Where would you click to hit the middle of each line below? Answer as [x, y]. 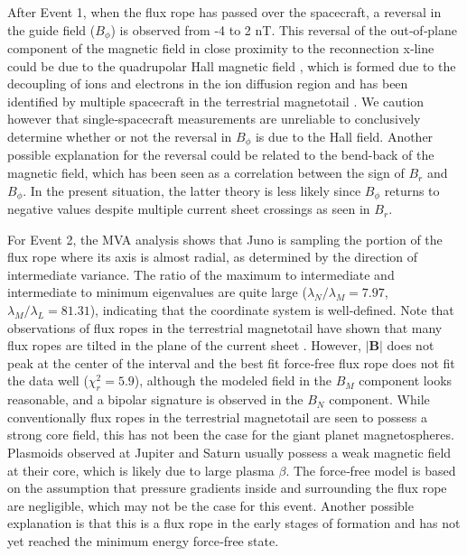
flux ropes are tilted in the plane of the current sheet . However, [184, 345]
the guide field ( [51, 29]
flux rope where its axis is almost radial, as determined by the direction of [213, 257]
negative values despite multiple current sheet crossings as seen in [189, 209]
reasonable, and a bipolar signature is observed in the [155, 399]
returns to [412, 190]
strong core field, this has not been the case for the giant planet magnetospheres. [231, 435]
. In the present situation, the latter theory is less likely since [192, 190]
